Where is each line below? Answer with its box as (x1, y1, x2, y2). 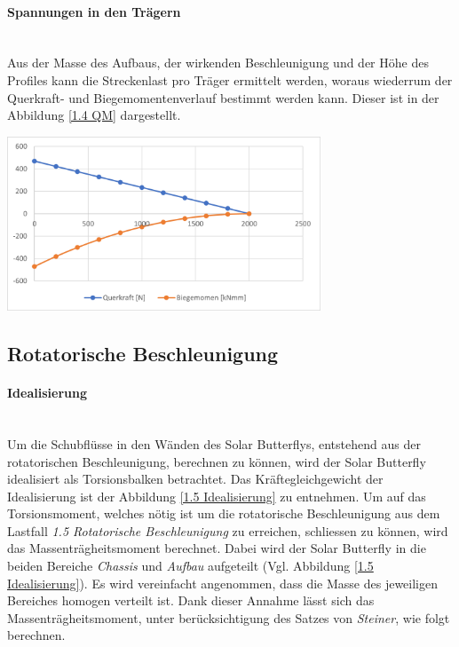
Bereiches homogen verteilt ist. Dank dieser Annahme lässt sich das (7, 591, 375, 610)
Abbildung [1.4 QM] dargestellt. (7, 106, 181, 124)
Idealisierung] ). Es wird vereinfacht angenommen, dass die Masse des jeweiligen (7, 573, 438, 592)
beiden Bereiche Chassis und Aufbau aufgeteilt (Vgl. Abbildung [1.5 (7, 556, 374, 575)
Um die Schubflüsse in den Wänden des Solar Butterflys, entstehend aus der (7, 434, 421, 453)
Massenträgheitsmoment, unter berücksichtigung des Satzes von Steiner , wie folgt (7, 608, 450, 627)
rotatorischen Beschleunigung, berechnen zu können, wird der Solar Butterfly (7, 452, 426, 470)
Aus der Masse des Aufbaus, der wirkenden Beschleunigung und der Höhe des (7, 53, 429, 72)
